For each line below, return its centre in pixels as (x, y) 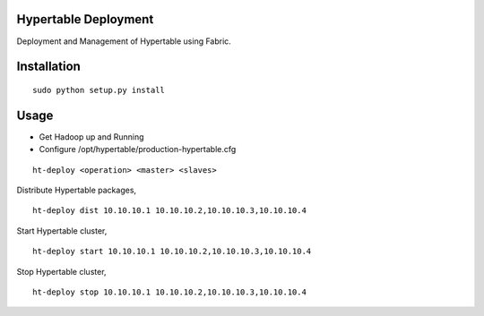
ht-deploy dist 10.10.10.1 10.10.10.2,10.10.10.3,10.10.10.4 (169, 211)
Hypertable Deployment (85, 19)
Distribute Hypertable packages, (77, 190)
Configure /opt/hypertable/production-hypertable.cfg (138, 149)
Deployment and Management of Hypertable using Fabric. (124, 41)
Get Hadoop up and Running (91, 137)
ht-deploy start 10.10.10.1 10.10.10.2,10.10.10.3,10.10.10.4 (172, 252)
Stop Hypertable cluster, (61, 271)
